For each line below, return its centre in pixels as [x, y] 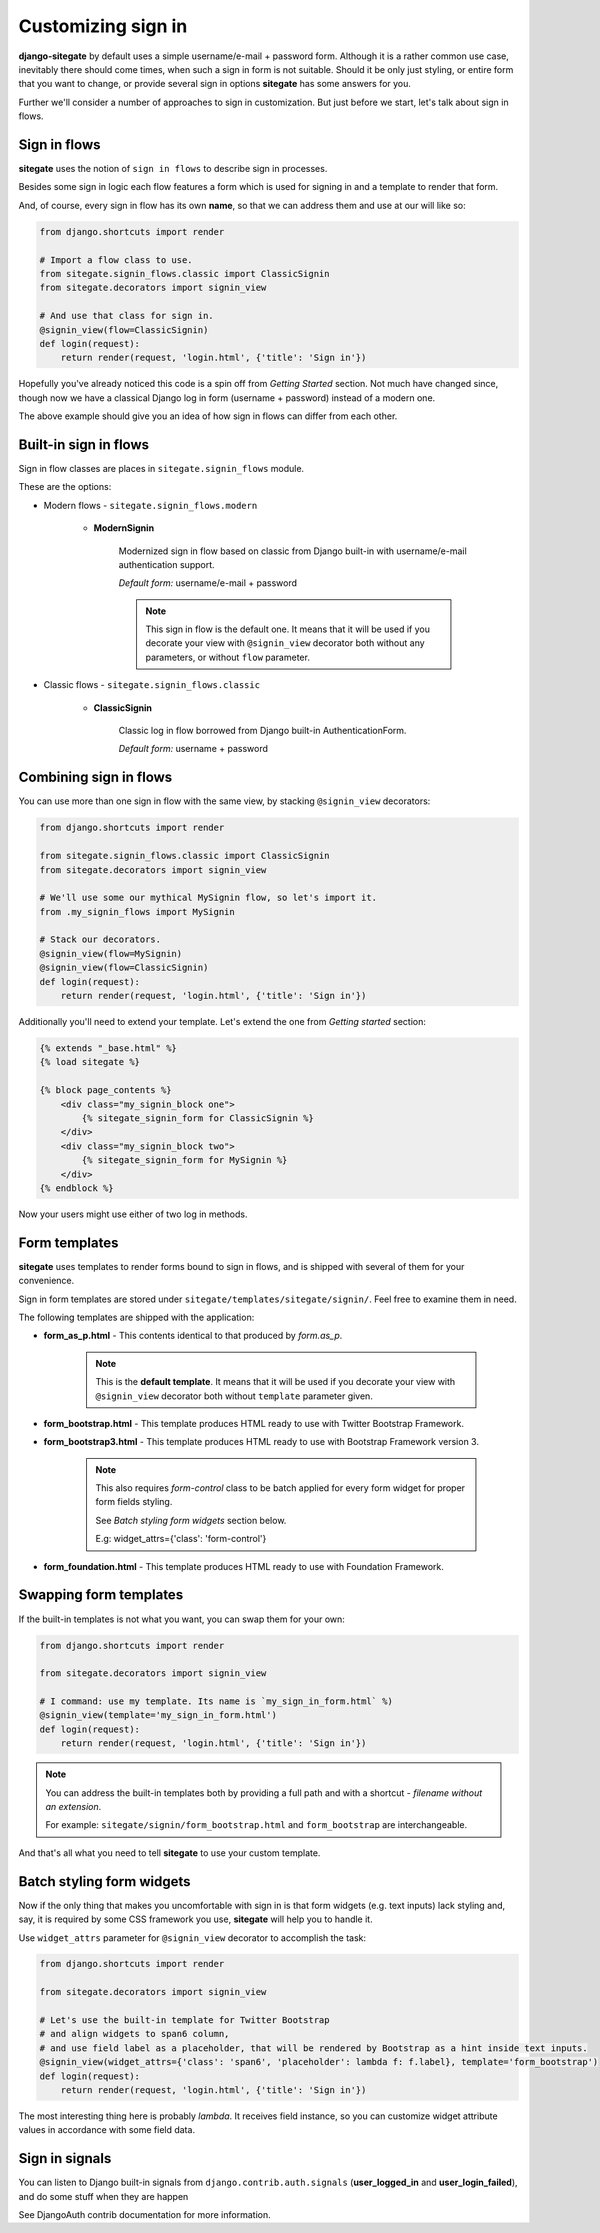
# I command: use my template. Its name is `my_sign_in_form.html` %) [216, 1701]
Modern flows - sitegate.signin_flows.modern [150, 505]
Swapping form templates [101, 1595]
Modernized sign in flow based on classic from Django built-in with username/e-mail [292, 551]
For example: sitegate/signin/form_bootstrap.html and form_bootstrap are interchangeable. [256, 1825]
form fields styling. [134, 1502]
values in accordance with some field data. [106, 2130]
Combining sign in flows [95, 777]
